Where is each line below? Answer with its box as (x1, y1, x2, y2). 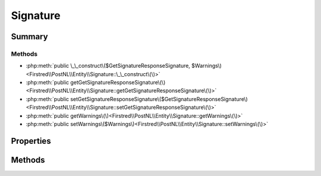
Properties (11, 136, 51, 146)
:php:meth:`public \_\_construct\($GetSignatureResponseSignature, (26, 62, 190, 70)
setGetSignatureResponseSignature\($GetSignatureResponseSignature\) (70, 95, 248, 102)
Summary (11, 32, 48, 42)
